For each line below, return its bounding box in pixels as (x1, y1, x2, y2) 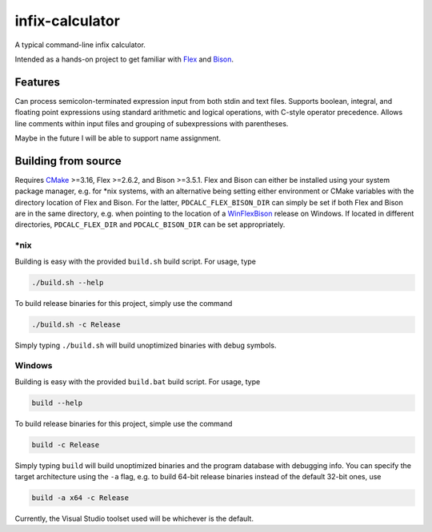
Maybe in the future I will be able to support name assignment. (14, 133, 222, 143)
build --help (31, 398, 83, 407)
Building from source (14, 154, 122, 168)
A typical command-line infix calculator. (14, 40, 146, 50)
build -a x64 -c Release (31, 494, 130, 502)
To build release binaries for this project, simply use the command (14, 298, 233, 308)
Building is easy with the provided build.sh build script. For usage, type (14, 256, 256, 266)
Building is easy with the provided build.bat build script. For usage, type (14, 376, 261, 387)
